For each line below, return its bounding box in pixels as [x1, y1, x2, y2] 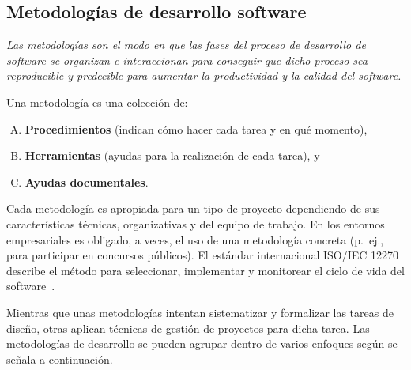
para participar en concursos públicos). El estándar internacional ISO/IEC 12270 [6, 247, 399, 263]
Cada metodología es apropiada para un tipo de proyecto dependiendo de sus [6, 200, 380, 217]
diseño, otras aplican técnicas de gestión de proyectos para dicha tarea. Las [6, 319, 370, 336]
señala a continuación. [6, 350, 113, 367]
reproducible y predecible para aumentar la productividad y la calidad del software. [6, 67, 402, 84]
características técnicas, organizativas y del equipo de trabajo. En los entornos [6, 215, 385, 232]
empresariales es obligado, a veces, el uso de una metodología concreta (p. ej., [6, 231, 384, 247]
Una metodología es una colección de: [6, 93, 188, 110]
